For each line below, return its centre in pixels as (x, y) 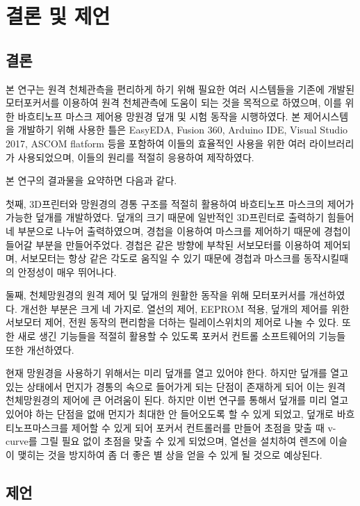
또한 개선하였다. (40, 349)
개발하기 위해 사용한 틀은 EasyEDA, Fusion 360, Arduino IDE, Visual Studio (183, 130)
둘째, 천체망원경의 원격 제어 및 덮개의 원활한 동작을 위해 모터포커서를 (156, 295)
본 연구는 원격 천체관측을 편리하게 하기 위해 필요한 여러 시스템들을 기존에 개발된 (180, 89)
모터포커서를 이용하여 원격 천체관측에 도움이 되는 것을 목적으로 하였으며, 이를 (174, 103)
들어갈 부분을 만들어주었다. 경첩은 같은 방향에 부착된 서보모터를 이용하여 (163, 244)
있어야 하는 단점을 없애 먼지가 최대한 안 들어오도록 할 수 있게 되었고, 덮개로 (170, 414)
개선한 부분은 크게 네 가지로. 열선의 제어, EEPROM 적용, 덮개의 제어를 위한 (185, 308)
